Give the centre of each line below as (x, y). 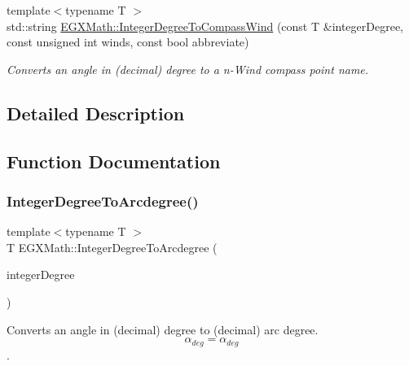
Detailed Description (96, 113)
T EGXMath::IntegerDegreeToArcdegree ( (112, 247)
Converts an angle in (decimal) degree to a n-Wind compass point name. (188, 69)
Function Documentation (114, 161)
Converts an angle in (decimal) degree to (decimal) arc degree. (163, 329)
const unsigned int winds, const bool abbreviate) (128, 42)
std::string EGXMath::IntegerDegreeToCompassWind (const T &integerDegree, (205, 26)
